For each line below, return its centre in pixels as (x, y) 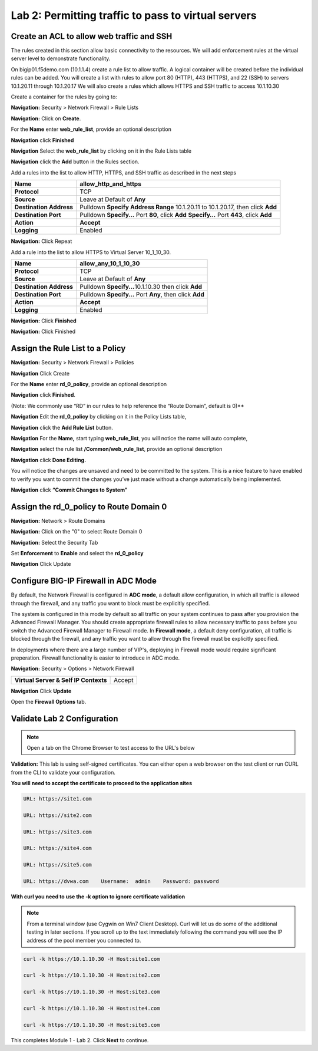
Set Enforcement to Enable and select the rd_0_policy (77, 553)
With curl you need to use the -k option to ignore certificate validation (98, 897)
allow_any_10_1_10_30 (110, 263)
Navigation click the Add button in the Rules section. (75, 162)
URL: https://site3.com (58, 832)
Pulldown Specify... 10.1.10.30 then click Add (141, 286)
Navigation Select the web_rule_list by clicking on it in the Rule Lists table (101, 151)
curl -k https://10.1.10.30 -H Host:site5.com (92, 1025)
